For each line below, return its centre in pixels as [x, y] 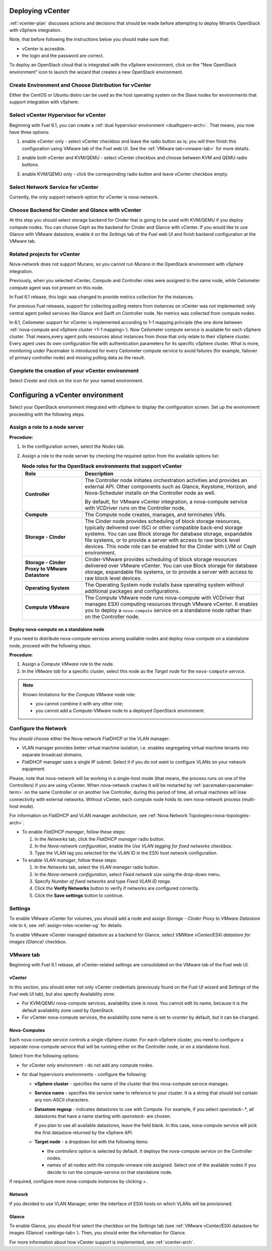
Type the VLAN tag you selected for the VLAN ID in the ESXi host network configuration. [126, 853]
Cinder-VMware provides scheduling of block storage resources [161, 559]
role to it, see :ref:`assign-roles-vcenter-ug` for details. [66, 926]
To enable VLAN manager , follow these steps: [70, 860]
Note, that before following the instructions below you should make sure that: [89, 39]
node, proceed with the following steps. [50, 645]
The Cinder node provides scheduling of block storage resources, [163, 521]
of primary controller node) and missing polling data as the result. [77, 358]
